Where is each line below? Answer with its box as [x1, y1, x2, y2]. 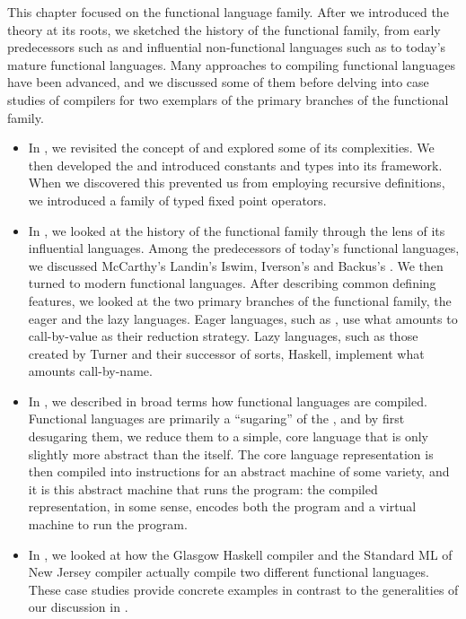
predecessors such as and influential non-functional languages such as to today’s [7, 38, 446, 57]
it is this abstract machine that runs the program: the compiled [28, 479, 378, 498]
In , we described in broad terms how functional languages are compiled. [28, 391, 427, 410]
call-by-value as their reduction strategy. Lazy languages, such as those [28, 327, 418, 345]
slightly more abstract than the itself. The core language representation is [28, 444, 434, 463]
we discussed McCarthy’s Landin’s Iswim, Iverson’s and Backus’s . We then [28, 256, 444, 275]
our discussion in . [28, 597, 128, 616]
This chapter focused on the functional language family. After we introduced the [7, 3, 449, 21]
